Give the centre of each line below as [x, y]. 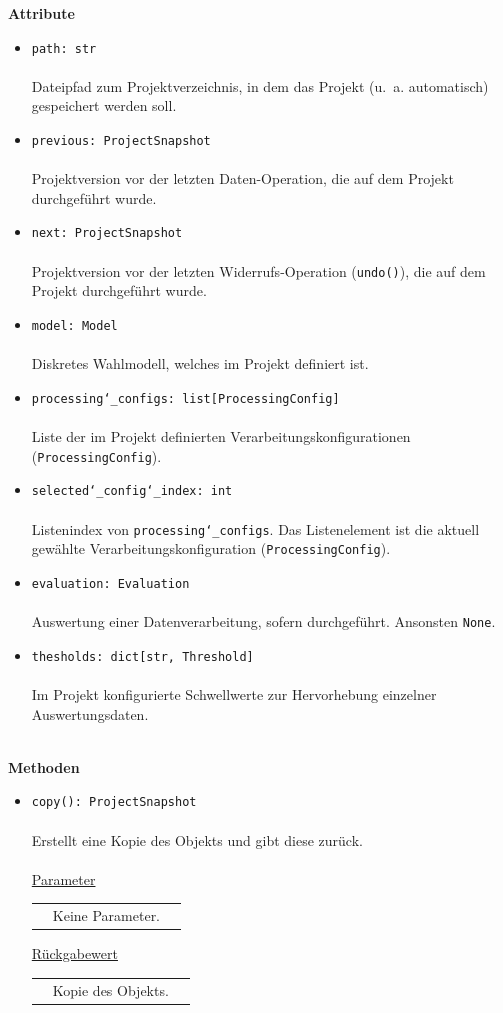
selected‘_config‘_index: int [132, 491]
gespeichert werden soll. [104, 105]
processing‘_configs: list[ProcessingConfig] [185, 398]
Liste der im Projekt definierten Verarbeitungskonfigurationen [221, 436]
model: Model [74, 325]
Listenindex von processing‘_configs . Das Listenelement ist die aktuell [255, 528]
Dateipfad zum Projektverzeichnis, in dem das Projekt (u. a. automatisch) [260, 85]
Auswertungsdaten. [90, 713]
